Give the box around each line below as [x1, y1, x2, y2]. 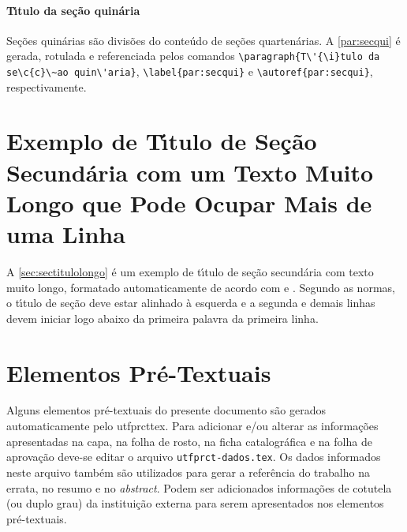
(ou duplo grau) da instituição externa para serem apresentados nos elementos [6, 495, 384, 511]
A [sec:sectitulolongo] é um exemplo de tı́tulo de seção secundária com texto [6, 263, 374, 279]
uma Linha [6, 218, 125, 250]
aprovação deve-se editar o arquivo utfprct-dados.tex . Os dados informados [6, 448, 381, 465]
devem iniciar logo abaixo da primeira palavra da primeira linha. [6, 309, 319, 326]
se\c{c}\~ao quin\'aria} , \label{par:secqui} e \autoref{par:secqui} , [6, 63, 373, 80]
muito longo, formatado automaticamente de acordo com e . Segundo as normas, [6, 279, 395, 295]
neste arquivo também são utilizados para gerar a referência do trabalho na [6, 463, 370, 480]
